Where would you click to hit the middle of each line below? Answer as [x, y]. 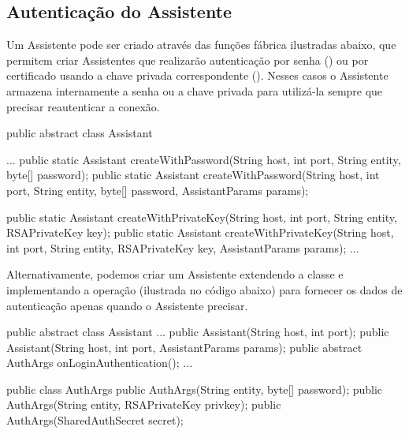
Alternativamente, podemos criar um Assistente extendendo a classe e [175, 274]
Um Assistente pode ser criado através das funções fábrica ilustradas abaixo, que [201, 45]
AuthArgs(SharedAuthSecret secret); [95, 420]
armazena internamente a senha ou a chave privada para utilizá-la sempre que [195, 90]
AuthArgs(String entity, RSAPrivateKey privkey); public [144, 404]
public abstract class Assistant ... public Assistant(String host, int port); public [198, 332]
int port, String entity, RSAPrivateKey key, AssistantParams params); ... [183, 247]
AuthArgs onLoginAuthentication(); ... [100, 363]
